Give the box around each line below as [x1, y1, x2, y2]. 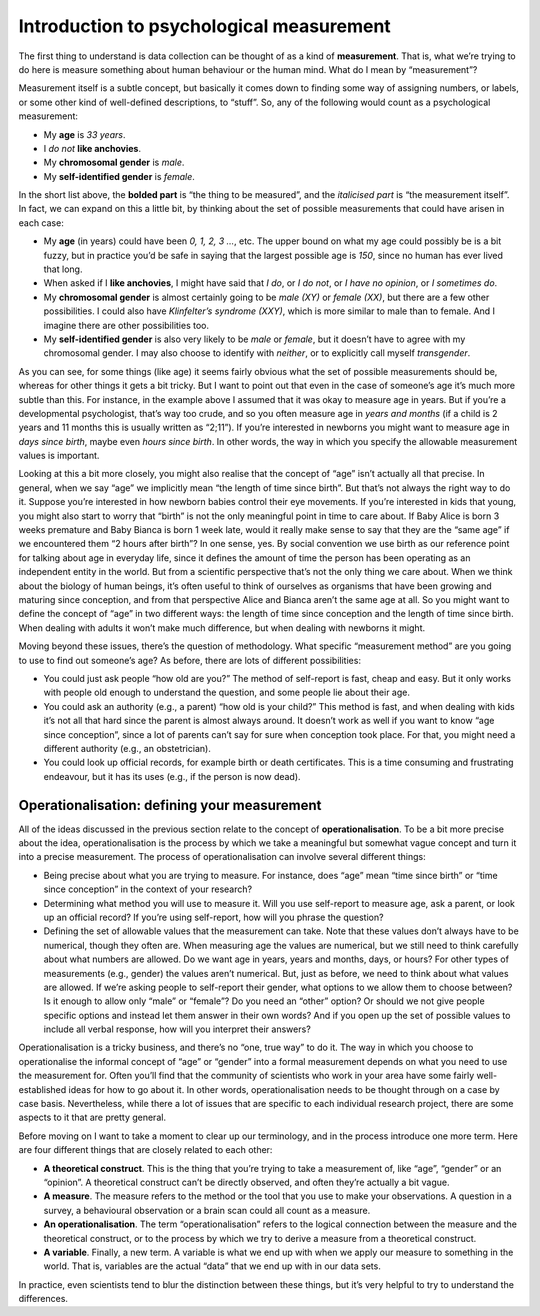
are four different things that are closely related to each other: [18, 1144, 273, 1156]
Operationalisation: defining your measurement [18, 796, 322, 814]
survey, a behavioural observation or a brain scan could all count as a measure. [43, 1204, 371, 1216]
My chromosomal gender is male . [43, 156, 185, 169]
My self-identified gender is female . [43, 170, 195, 182]
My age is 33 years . [43, 128, 126, 140]
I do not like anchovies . [43, 142, 142, 154]
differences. [18, 1293, 69, 1305]
